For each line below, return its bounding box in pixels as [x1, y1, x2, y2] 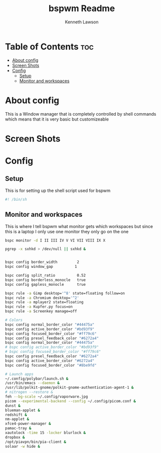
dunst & [5, 403, 21, 408]
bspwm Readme [48, 3, 115, 14]
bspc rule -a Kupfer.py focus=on [5, 304, 73, 309]
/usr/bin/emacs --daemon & [5, 381, 60, 385]
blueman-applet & [5, 408, 40, 413]
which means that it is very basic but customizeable [5, 116, 109, 122]
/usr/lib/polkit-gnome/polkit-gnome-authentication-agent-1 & [5, 385, 134, 390]
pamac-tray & [5, 426, 32, 431]
